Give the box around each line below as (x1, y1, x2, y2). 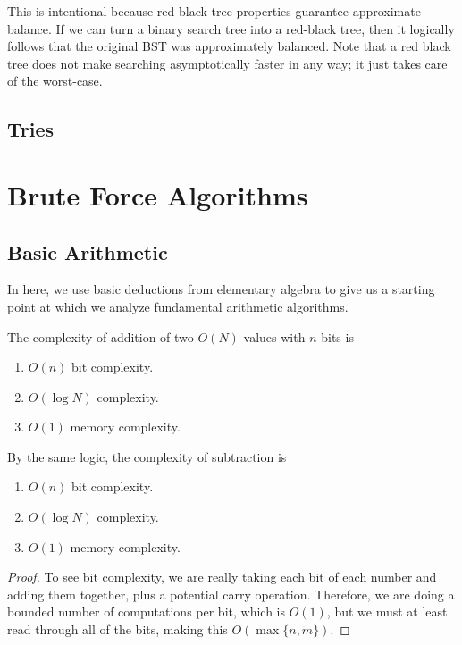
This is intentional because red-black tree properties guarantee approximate (7, 2, 421, 20)
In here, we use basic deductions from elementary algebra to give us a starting (7, 280, 435, 298)
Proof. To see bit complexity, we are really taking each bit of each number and (7, 567, 437, 586)
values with (243, 327, 306, 346)
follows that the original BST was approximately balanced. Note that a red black (7, 37, 451, 55)
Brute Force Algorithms (7, 176, 308, 213)
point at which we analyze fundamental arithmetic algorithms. (7, 297, 349, 315)
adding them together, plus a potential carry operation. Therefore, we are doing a (7, 584, 455, 603)
